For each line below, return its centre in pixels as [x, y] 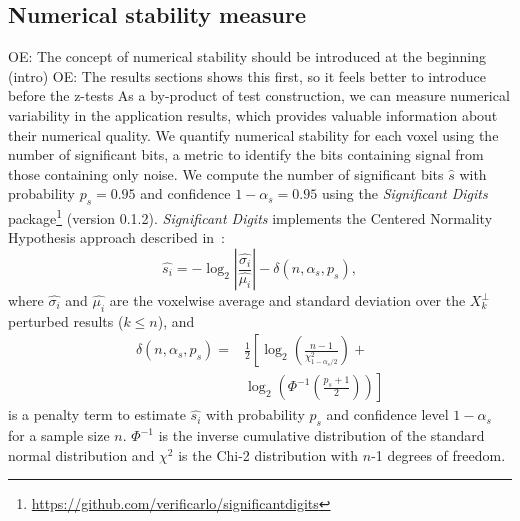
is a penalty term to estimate [97, 414]
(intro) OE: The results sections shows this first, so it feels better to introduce [247, 75]
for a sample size [59, 435]
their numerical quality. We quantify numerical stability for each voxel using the [253, 134]
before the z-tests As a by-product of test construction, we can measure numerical [259, 95]
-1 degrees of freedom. [438, 454]
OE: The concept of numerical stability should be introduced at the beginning [247, 56]
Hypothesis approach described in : [116, 237]
